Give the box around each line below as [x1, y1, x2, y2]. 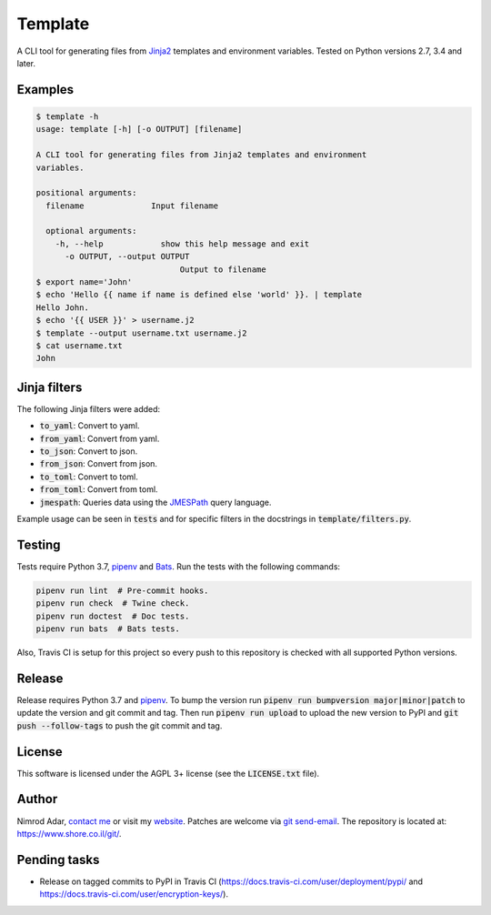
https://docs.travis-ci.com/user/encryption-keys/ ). [39, 889, 229, 900]
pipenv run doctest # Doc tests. [35, 610, 190, 621]
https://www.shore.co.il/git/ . [16, 828, 122, 839]
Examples [16, 82, 75, 97]
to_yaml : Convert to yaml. [39, 420, 140, 431]
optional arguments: [45, 226, 137, 236]
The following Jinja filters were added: [16, 403, 161, 414]
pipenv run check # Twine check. [35, 598, 190, 608]
